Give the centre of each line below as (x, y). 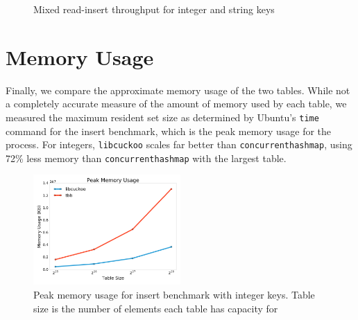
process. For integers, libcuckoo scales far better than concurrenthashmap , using (179, 144)
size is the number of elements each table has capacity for (156, 308)
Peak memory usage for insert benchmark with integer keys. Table (174, 295)
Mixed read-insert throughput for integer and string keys (154, 9)
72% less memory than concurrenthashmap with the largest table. (146, 158)
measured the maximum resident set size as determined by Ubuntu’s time (162, 117)
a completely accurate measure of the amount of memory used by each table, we (176, 104)
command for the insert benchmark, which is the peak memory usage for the (169, 131)
